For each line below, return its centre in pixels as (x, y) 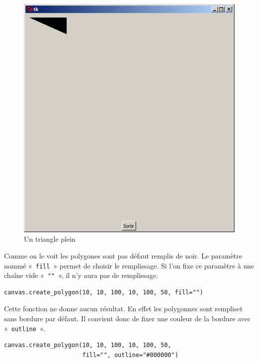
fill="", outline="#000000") (130, 355)
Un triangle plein (50, 239)
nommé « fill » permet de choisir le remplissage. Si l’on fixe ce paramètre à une (129, 265)
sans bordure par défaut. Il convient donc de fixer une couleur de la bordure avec (128, 318)
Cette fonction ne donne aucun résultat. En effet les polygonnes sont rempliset (124, 309)
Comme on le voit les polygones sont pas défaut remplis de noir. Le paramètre (123, 255)
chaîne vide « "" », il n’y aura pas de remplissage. (81, 275)
